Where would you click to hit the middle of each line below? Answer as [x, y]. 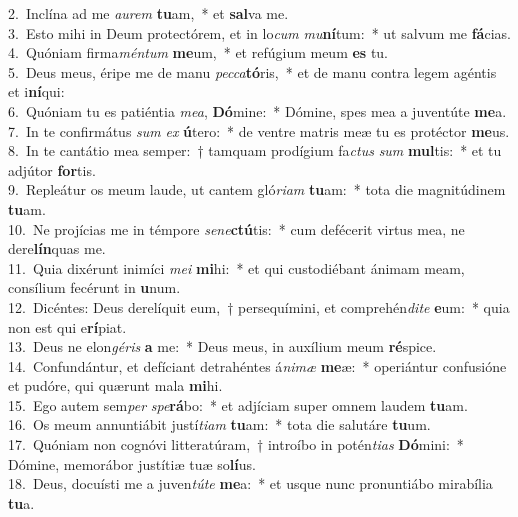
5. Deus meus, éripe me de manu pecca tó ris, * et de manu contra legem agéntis [252, 71]
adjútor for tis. [52, 169]
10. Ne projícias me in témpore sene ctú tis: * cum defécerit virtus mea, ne [236, 228]
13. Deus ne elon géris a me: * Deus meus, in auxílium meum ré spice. [222, 346]
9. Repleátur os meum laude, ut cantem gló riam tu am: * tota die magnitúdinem [257, 189]
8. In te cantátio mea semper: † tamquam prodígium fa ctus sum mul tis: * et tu [255, 150]
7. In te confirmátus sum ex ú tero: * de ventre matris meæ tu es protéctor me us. [259, 130]
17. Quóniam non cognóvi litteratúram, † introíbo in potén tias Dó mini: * [236, 444]
